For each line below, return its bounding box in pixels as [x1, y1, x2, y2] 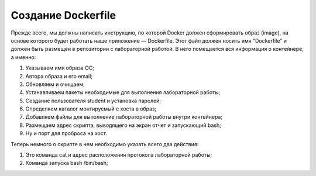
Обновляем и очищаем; [25, 81, 85, 88]
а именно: [11, 53, 36, 61]
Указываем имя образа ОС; [25, 64, 95, 71]
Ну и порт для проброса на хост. [25, 130, 108, 137]
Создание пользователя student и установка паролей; [25, 97, 162, 104]
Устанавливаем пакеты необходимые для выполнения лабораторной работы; [25, 89, 221, 96]
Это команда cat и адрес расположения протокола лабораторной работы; [25, 151, 212, 158]
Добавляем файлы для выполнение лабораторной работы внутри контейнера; [25, 113, 222, 120]
